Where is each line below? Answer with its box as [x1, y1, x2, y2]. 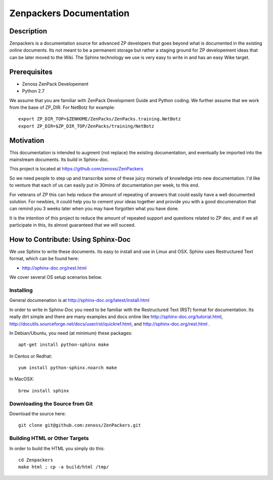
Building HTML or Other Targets [9, 435, 89, 442]
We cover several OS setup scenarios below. [9, 274, 103, 280]
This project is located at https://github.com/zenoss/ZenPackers [9, 166, 144, 172]
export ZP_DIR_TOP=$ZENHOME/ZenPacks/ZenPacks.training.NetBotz [18, 116, 181, 122]
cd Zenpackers [18, 457, 53, 463]
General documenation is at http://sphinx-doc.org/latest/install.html [9, 297, 150, 303]
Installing [9, 286, 33, 293]
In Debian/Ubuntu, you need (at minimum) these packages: [9, 330, 132, 336]
